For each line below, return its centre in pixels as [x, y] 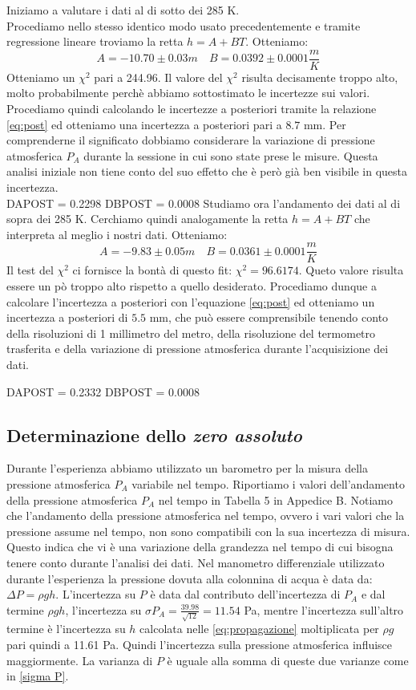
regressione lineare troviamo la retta [95, 41]
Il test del [30, 270]
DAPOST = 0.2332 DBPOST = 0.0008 [103, 391]
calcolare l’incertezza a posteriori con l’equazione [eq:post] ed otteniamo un [191, 301]
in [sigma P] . [38, 676]
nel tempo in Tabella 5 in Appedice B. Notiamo [275, 499]
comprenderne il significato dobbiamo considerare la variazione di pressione [191, 140]
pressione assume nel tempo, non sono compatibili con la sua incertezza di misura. [208, 531]
